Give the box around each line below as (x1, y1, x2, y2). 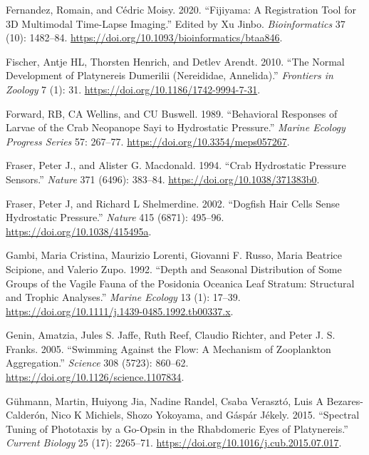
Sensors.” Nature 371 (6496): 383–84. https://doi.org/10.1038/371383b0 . (6, 171, 320, 186)
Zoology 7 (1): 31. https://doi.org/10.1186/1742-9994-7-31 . (6, 81, 261, 96)
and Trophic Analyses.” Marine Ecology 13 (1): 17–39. (6, 290, 241, 305)
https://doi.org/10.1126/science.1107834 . (6, 369, 184, 384)
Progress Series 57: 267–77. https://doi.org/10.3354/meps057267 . (6, 133, 290, 148)
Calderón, (6, 407, 48, 422)
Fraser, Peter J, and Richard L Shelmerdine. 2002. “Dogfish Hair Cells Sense (6, 195, 340, 210)
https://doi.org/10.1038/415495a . (6, 223, 152, 238)
